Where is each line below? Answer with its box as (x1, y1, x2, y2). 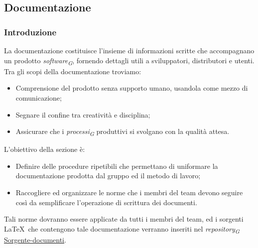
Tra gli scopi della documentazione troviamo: (4, 66, 141, 76)
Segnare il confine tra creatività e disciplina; (15, 109, 150, 120)
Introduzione (4, 25, 57, 38)
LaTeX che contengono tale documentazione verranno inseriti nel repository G (4, 223, 240, 235)
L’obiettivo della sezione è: (4, 144, 85, 154)
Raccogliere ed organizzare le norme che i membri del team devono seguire (15, 187, 243, 197)
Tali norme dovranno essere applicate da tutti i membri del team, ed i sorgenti (4, 214, 244, 224)
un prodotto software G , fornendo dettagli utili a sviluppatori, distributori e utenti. (4, 55, 255, 67)
